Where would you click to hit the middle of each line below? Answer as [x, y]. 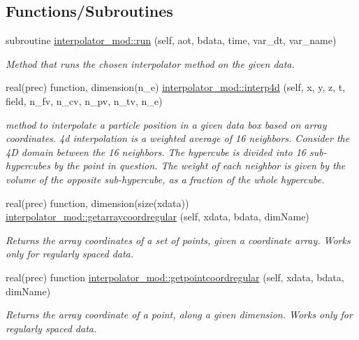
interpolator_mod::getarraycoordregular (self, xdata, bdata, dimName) [157, 217]
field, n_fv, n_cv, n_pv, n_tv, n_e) [84, 100]
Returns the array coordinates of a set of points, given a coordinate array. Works [178, 240]
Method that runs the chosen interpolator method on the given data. [150, 63]
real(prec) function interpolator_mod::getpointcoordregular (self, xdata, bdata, [175, 277]
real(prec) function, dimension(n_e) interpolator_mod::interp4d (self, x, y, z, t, [176, 87]
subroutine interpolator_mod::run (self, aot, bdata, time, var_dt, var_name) [171, 40]
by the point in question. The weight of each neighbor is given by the [199, 165]
